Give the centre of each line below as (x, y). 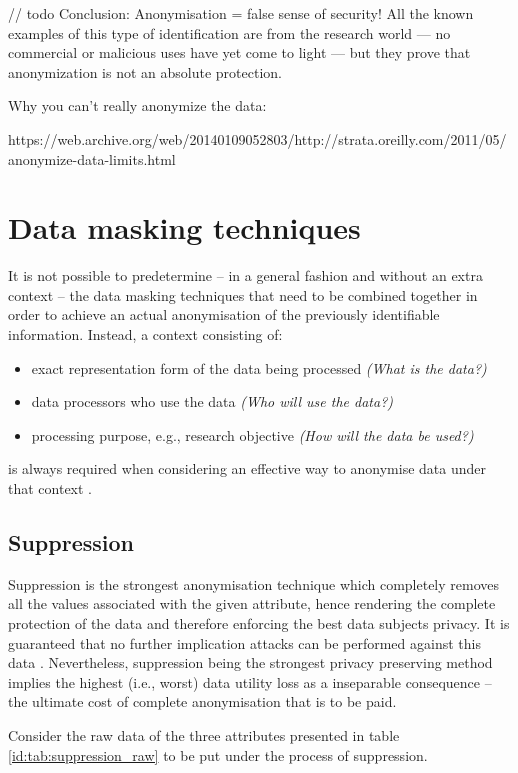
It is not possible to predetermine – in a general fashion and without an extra (245, 275)
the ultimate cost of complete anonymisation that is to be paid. (202, 701)
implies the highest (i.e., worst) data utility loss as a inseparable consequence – (250, 681)
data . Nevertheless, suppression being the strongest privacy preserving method (250, 662)
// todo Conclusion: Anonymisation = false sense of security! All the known (241, 13)
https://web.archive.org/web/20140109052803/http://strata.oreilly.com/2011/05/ (257, 138)
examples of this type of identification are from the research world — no (229, 32)
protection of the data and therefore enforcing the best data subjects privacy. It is (259, 623)
